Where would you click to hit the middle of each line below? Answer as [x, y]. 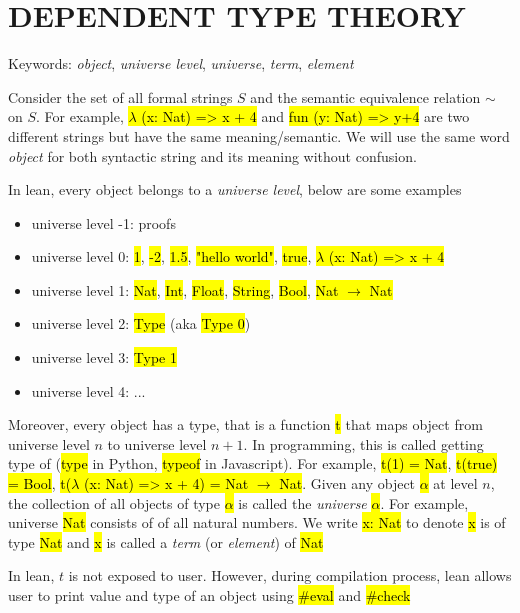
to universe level [157, 443]
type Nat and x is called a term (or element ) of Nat [166, 541]
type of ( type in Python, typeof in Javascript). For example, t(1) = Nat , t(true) [253, 463]
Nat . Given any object [347, 483]
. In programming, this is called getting [363, 443]
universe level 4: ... [88, 390]
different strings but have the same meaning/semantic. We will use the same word [259, 135]
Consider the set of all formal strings [120, 96]
